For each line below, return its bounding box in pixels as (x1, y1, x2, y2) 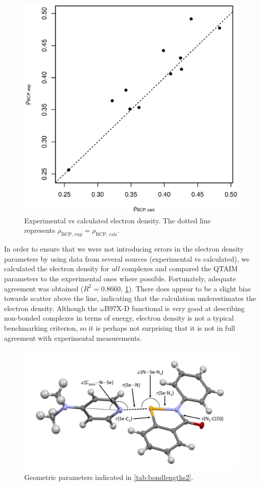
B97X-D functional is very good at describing (104, 302, 245, 313)
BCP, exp (61, 232, 82, 237)
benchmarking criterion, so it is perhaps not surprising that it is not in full (4, 323, 235, 333)
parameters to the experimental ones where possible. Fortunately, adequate (4, 273, 236, 284)
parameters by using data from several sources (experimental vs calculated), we (4, 253, 249, 264)
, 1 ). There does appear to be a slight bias (121, 283, 251, 293)
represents (24, 225, 56, 235)
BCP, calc (95, 232, 118, 237)
